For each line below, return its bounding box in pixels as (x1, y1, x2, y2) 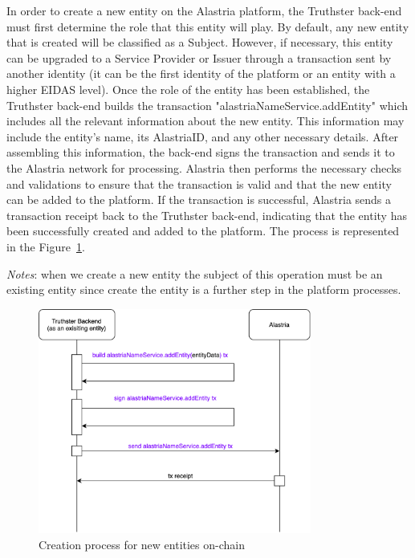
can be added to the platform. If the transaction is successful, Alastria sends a (6, 191, 392, 208)
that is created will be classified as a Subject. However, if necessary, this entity (6, 34, 393, 51)
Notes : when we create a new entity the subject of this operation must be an (6, 265, 383, 282)
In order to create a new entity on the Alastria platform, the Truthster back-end (6, 2, 402, 18)
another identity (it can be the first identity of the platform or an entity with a (6, 65, 396, 82)
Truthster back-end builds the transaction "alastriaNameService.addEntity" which (6, 96, 409, 113)
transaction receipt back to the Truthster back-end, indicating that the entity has (6, 206, 407, 223)
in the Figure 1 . (6, 238, 85, 255)
